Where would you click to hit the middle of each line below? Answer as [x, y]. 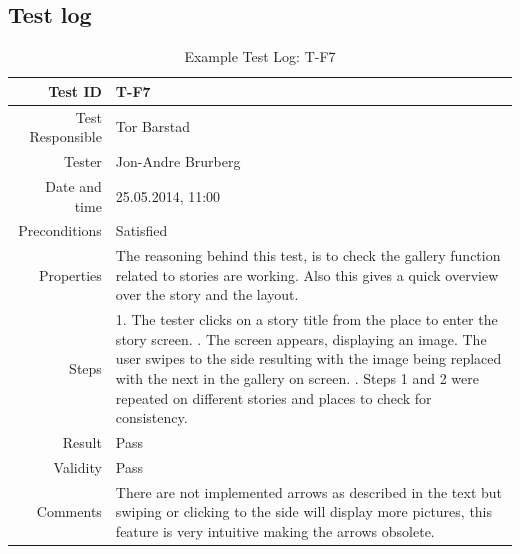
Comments [69, 511]
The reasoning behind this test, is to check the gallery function [308, 255]
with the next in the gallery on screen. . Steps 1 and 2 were [297, 378]
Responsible [65, 136]
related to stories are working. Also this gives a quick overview [307, 274]
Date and [73, 185]
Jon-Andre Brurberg [178, 161]
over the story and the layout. [207, 294]
